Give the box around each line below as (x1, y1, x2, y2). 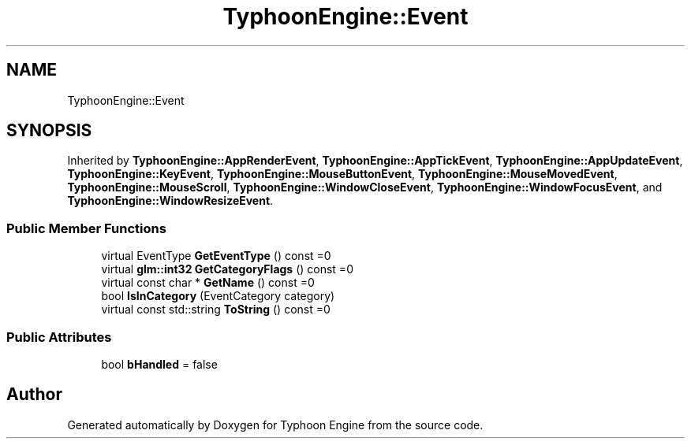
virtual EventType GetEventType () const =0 (101, 249, 331, 263)
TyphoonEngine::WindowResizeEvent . (67, 194, 274, 208)
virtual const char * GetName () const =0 (101, 276, 315, 290)
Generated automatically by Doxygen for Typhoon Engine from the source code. (67, 417, 484, 432)
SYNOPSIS (6, 121, 92, 141)
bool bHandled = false (101, 357, 218, 371)
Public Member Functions (6, 220, 166, 236)
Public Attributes (6, 328, 112, 345)
